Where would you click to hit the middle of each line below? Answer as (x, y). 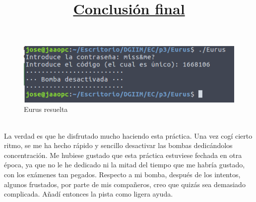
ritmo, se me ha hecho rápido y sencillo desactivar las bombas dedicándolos (118, 145)
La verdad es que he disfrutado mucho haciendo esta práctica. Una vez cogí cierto (128, 135)
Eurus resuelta (46, 109)
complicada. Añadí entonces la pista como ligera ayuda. (89, 194)
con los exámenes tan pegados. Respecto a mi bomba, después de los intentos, (122, 174)
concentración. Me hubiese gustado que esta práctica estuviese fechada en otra (123, 155)
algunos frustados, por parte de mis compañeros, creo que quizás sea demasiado (125, 184)
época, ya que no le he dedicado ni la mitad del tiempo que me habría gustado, (125, 165)
